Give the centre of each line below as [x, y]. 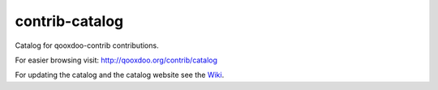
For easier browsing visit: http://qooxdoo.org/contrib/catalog [116, 60]
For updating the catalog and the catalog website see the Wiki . [120, 75]
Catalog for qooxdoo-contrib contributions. [87, 45]
